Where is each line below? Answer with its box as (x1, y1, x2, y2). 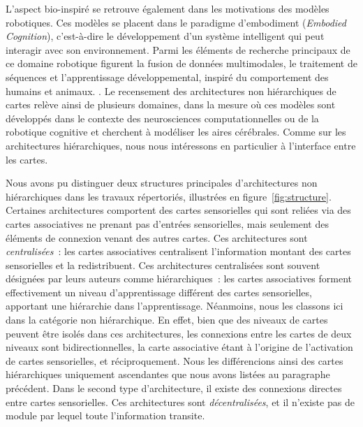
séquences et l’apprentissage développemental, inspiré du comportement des (6, 69, 329, 84)
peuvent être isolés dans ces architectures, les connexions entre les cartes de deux (6, 326, 352, 340)
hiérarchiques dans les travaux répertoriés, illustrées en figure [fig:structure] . (6, 189, 332, 203)
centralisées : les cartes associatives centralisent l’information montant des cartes (6, 244, 351, 259)
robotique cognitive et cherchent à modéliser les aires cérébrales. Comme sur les (6, 124, 346, 139)
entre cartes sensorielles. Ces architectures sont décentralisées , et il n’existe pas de (6, 394, 355, 409)
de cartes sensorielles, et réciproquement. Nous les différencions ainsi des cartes (6, 353, 343, 368)
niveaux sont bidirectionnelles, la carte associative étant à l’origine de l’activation (6, 340, 353, 354)
